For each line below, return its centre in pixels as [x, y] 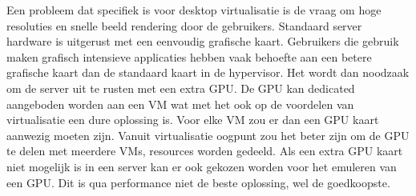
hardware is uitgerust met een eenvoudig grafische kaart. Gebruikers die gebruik [203, 41]
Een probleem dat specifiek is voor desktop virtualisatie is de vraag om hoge [194, 10]
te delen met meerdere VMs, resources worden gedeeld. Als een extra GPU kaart [205, 151]
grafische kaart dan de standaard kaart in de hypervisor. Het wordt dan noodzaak [208, 72]
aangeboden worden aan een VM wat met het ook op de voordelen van [180, 104]
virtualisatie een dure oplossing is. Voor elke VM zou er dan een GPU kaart [193, 120]
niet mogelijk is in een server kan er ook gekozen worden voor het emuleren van [202, 166]
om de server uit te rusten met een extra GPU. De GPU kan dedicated [181, 88]
